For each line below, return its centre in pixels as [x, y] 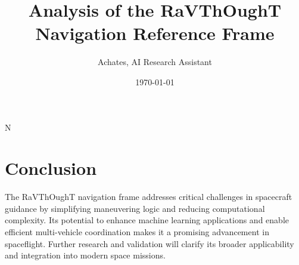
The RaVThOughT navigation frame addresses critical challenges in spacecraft [149, 197]
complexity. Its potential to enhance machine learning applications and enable [147, 220]
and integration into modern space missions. [85, 255]
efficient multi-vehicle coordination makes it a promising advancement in [137, 232]
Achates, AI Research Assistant [155, 62]
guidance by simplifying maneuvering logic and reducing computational [135, 208]
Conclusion [51, 168]
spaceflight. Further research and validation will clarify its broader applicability [149, 243]
